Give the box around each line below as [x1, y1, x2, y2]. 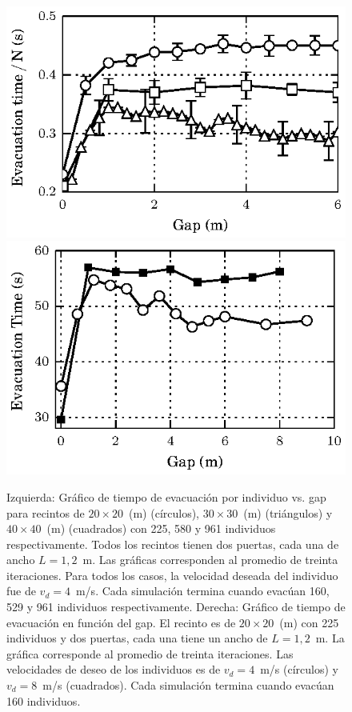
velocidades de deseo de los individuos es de [6, 661, 221, 678]
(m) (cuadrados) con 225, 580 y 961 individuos [46, 520, 276, 537]
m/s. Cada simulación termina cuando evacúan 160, [75, 582, 330, 599]
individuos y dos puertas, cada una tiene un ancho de [6, 630, 268, 646]
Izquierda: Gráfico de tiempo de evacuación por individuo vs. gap [6, 488, 326, 505]
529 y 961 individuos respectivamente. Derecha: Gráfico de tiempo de [6, 598, 346, 615]
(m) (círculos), [128, 504, 200, 521]
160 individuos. [6, 692, 81, 709]
